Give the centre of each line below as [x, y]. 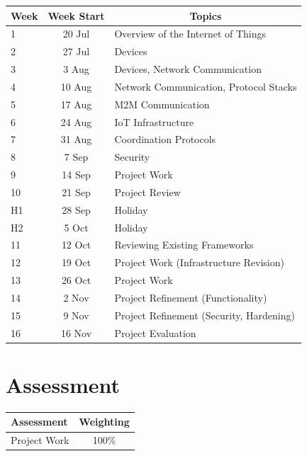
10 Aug [76, 86]
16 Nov [76, 332]
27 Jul [76, 51]
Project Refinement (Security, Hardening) [205, 315]
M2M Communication [162, 104]
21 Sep [76, 192]
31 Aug [76, 139]
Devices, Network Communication [188, 69]
